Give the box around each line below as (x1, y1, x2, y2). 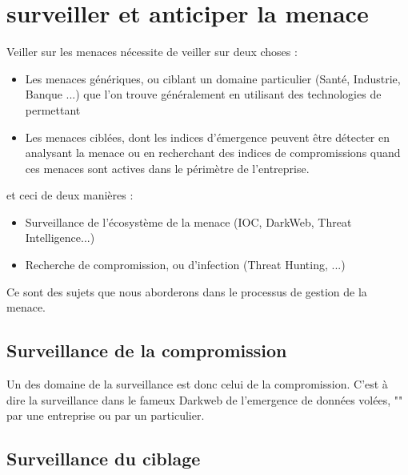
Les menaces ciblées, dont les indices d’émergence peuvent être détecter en (25, 128, 390, 145)
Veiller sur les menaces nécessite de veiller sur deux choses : (6, 43, 298, 60)
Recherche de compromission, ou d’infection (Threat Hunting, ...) (25, 256, 346, 273)
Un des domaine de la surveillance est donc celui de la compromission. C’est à (6, 376, 388, 392)
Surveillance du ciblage (6, 446, 201, 471)
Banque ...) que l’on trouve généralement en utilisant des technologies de (25, 86, 382, 103)
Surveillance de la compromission (6, 338, 287, 363)
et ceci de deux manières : (6, 187, 134, 203)
